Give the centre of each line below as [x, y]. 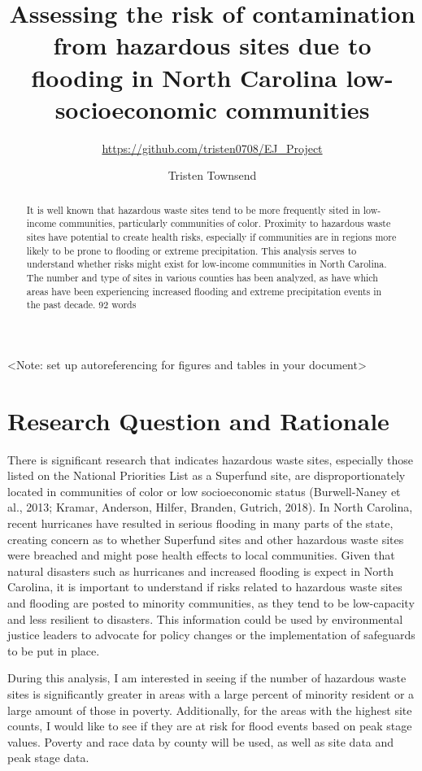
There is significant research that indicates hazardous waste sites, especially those [211, 459]
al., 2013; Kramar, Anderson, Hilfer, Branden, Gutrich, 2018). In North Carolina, [210, 507]
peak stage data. [48, 758]
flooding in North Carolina [184, 77]
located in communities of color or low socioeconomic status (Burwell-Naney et [204, 491]
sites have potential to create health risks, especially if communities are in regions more [211, 236]
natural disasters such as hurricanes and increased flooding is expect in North [200, 571]
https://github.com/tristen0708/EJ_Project [212, 148]
